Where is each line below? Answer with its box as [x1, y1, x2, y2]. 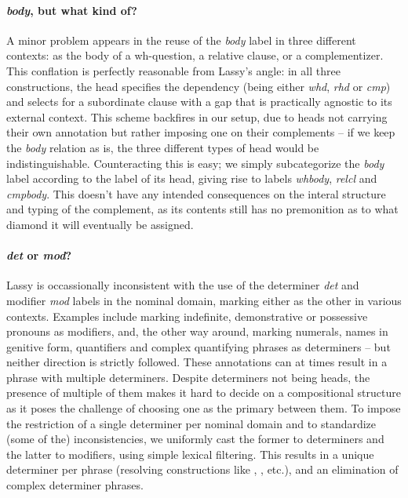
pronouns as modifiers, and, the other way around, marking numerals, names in [6, 323, 388, 340]
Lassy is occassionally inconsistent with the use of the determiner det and [6, 277, 359, 293]
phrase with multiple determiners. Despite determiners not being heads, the [6, 369, 370, 385]
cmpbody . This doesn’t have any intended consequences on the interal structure [6, 185, 386, 202]
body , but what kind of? [6, 2, 137, 18]
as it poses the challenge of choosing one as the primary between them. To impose [6, 400, 401, 416]
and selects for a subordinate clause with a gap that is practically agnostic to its [6, 93, 392, 110]
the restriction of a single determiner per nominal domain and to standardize [6, 415, 377, 431]
